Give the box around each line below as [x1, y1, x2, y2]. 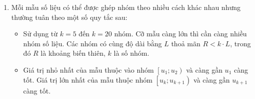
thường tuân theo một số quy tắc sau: [11, 11, 127, 22]
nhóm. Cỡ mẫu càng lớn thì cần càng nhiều [114, 28, 247, 39]
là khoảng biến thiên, [40, 48, 105, 58]
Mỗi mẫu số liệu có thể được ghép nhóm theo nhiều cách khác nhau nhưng [11, 2, 241, 12]
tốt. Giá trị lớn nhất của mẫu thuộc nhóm [23, 74, 152, 85]
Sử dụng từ [23, 28, 58, 39]
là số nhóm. [113, 48, 149, 58]
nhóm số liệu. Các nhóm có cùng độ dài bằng [23, 38, 162, 48]
